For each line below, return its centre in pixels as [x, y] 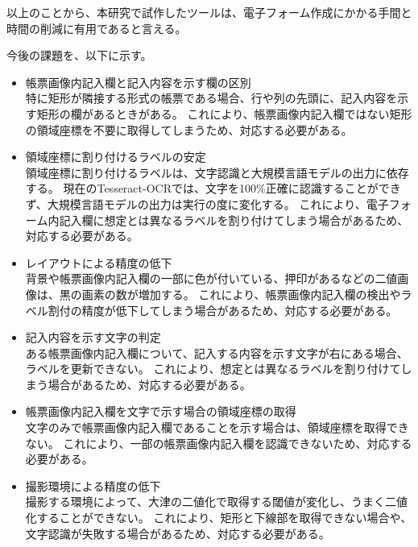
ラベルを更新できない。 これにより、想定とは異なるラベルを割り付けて [213, 369]
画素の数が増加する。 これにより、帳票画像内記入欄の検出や [241, 294]
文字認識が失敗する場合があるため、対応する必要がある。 [178, 533]
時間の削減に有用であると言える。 [97, 28]
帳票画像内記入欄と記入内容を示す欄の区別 [138, 82]
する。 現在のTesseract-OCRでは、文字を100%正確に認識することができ [213, 188]
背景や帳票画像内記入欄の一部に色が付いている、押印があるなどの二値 [211, 278]
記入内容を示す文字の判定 [93, 337]
